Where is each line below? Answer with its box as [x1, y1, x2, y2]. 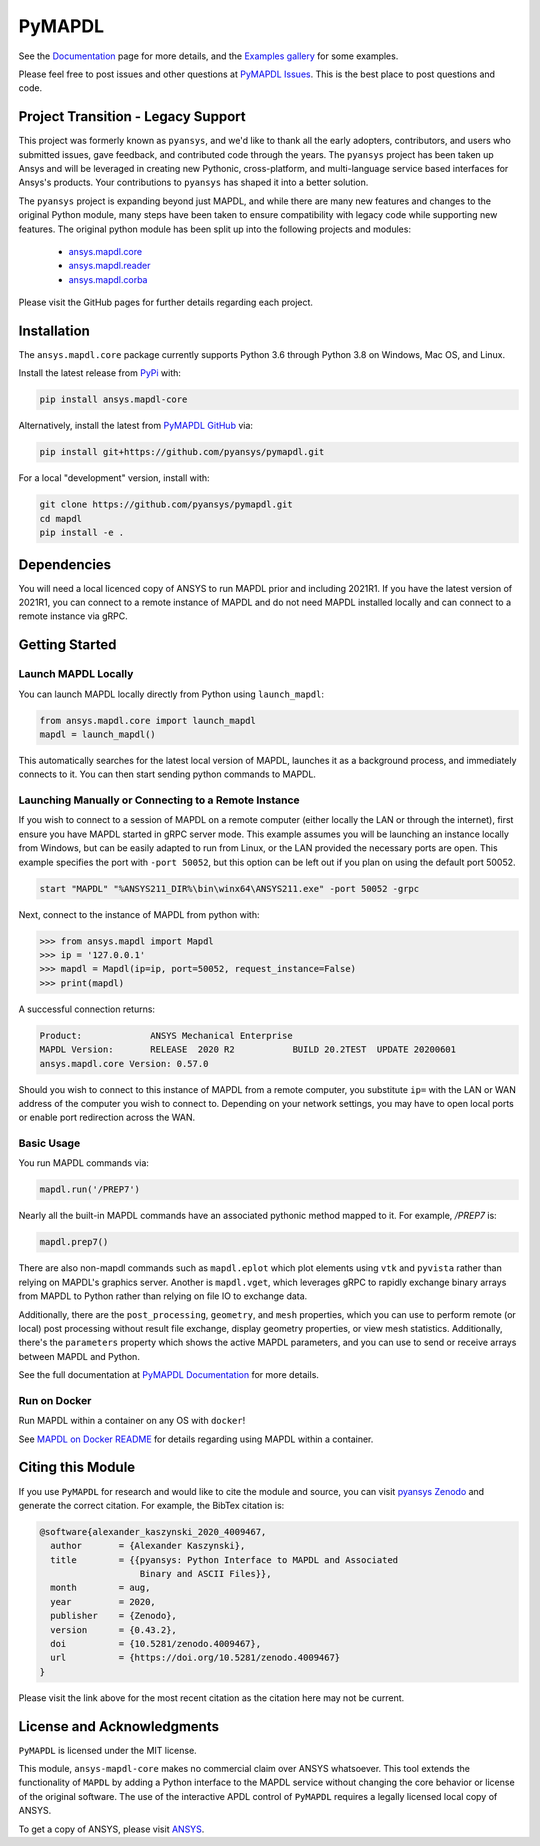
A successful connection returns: [18, 1003, 155, 1015]
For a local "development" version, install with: [18, 472, 210, 484]
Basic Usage [18, 1136, 81, 1150]
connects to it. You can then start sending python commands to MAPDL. [18, 768, 317, 780]
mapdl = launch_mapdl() [39, 728, 157, 740]
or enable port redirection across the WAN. [18, 1111, 196, 1124]
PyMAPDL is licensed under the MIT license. [18, 1744, 197, 1756]
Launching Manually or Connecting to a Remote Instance [18, 793, 300, 807]
